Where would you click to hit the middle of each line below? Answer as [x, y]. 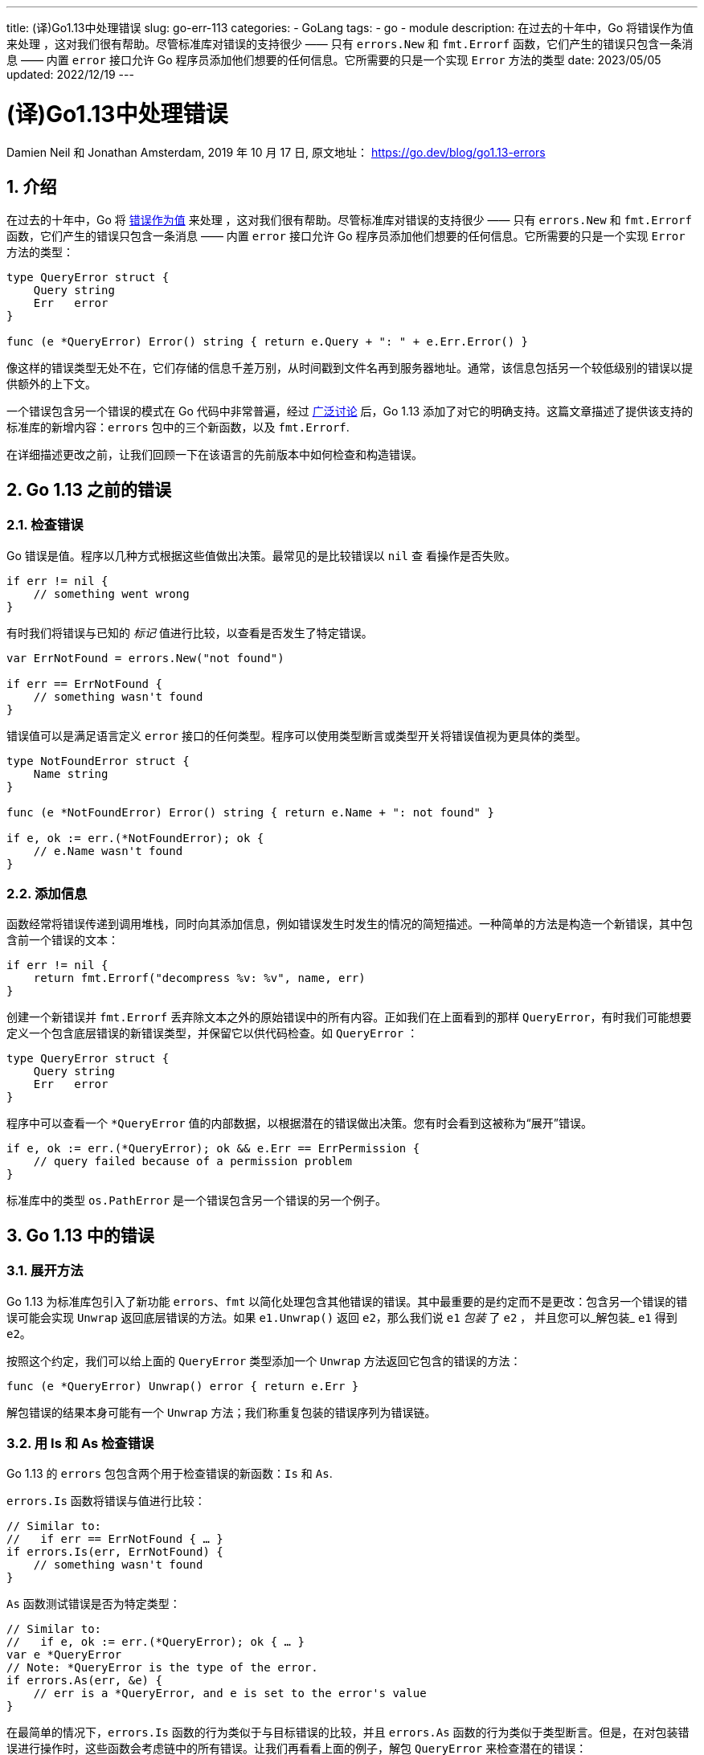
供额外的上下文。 [51, 384]
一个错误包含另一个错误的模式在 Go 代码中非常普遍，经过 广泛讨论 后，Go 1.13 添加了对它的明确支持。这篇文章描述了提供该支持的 [350, 411]
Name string [71, 773]
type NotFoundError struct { [98, 761]
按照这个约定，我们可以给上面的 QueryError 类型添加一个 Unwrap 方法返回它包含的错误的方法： [264, 1360]
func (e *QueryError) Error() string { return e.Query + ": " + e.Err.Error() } [268, 342]
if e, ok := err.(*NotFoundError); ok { [135, 838]
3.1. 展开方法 [45, 1271]
